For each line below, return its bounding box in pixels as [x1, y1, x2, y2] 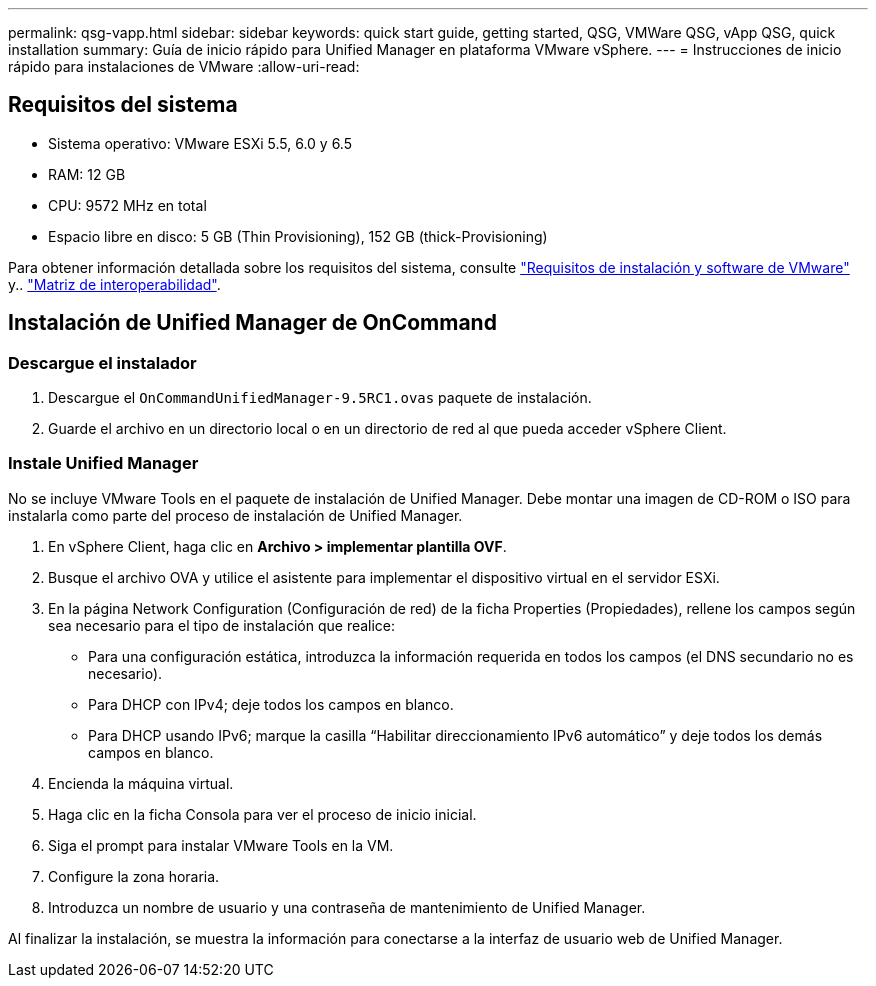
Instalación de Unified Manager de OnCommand [8, 310, 497, 336]
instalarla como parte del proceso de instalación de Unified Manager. [8, 506, 463, 524]
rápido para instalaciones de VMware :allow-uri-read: [8, 58, 360, 75]
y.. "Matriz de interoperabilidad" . [8, 275, 221, 293]
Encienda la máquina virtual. [48, 774, 234, 792]
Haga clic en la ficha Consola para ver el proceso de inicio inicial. [48, 805, 477, 823]
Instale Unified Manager [8, 453, 199, 474]
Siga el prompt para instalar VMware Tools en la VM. [48, 836, 394, 854]
